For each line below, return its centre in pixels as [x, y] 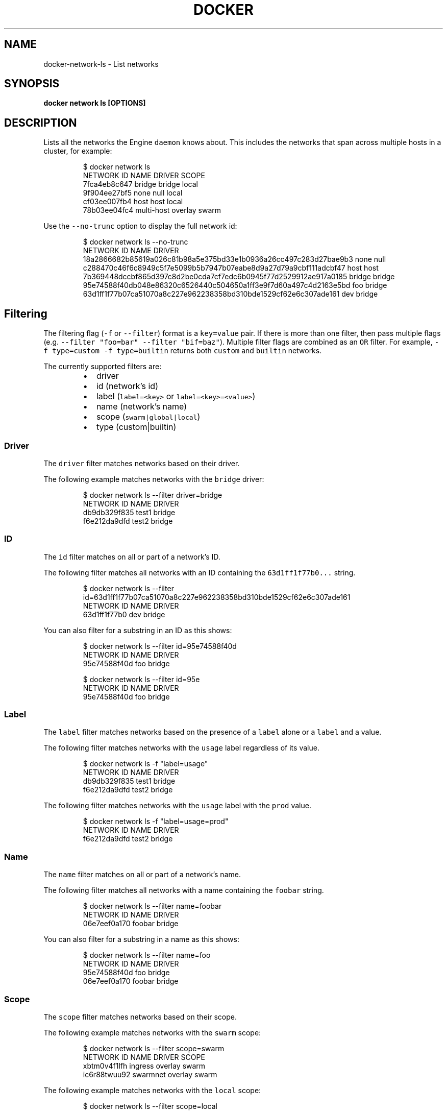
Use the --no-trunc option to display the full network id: [140, 226]
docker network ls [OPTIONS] [95, 103]
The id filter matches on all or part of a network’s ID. [132, 557]
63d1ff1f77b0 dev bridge [124, 614]
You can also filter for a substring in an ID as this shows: [138, 630]
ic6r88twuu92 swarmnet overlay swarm [150, 1074]
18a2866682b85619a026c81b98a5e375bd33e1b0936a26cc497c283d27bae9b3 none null [234, 259]
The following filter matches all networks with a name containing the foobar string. [184, 890]
